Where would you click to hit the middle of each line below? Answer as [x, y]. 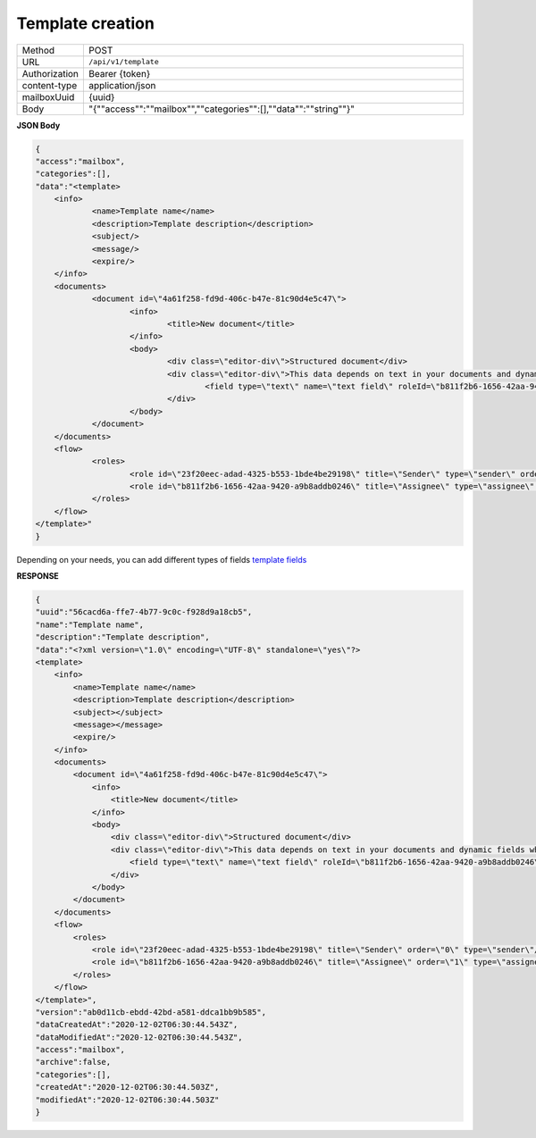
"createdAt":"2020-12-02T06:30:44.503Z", [127, 1087]
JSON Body [38, 125]
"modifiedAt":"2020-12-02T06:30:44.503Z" [127, 1100]
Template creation [86, 23]
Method [38, 50]
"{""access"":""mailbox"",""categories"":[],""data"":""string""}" [222, 109]
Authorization [50, 73]
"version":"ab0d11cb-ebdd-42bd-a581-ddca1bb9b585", [151, 1012]
